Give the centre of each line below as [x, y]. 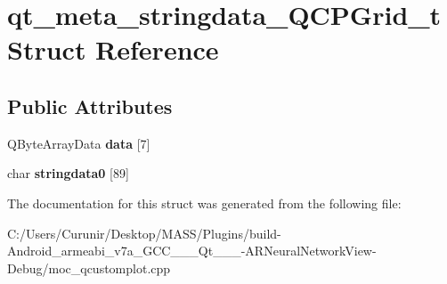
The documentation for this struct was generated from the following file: [204, 203]
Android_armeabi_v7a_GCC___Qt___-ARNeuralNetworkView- [192, 251]
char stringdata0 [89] [68, 173]
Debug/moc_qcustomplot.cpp [89, 268]
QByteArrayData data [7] [79, 143]
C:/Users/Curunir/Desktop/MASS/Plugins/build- [144, 233]
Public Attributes [90, 105]
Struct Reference [113, 49]
